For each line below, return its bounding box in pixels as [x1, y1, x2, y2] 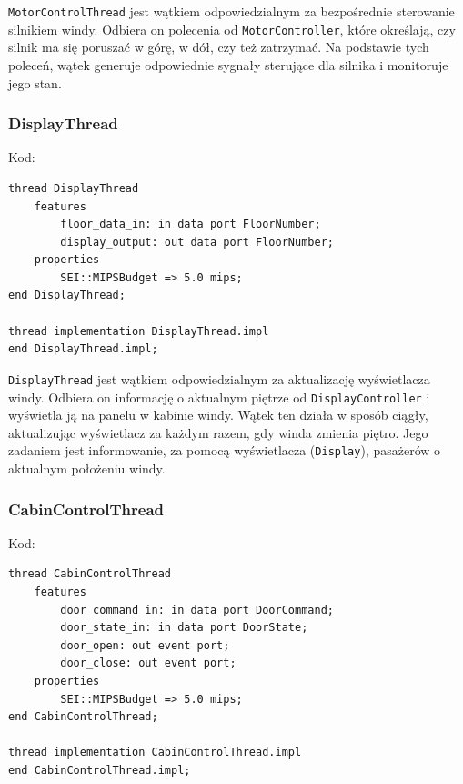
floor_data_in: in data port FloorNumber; [60, 218, 321, 231]
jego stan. [8, 73, 62, 92]
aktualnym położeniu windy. [8, 459, 166, 477]
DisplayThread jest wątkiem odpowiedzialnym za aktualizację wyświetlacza [8, 369, 430, 388]
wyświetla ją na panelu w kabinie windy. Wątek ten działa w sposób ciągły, [8, 405, 428, 424]
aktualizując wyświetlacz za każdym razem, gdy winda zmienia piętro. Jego [8, 423, 428, 442]
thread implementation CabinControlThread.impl [8, 746, 302, 759]
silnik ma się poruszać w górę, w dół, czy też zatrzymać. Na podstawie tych [8, 37, 429, 56]
